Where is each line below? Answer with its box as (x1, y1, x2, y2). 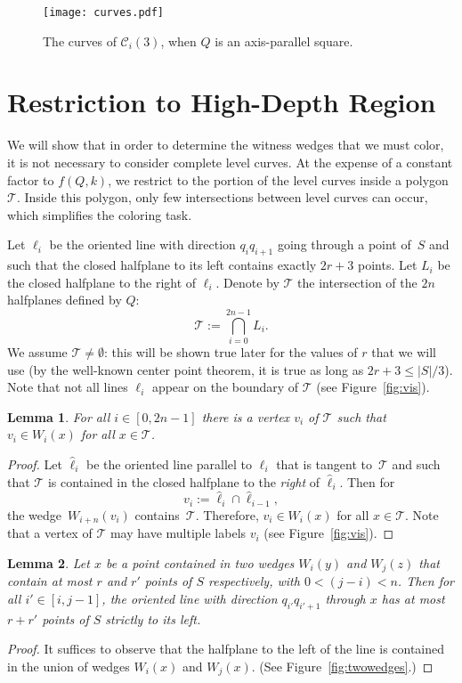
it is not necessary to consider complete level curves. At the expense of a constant (7, 152, 453, 171)
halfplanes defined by (7, 290, 122, 309)
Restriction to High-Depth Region (7, 84, 436, 120)
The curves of (43, 31, 117, 50)
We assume (7, 343, 68, 362)
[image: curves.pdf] (43, 6, 165, 19)
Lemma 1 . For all (7, 407, 110, 426)
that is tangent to (276, 455, 372, 474)
